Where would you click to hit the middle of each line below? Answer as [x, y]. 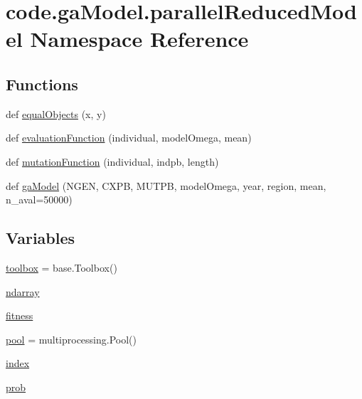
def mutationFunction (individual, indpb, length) [112, 161]
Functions [42, 84]
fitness [20, 315]
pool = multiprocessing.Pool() [71, 339]
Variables [41, 238]
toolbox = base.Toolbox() [62, 267]
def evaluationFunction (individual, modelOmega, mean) [129, 138]
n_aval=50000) [39, 199]
